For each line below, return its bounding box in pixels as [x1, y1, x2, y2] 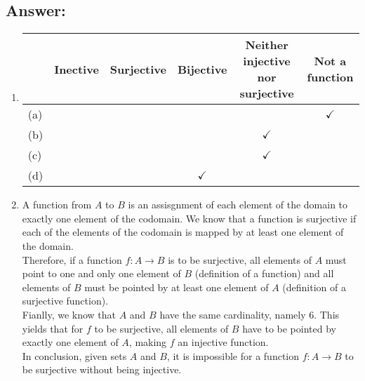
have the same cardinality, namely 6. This [159, 307, 340, 321]
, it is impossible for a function [166, 348, 300, 363]
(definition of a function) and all [194, 266, 334, 281]
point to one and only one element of [22, 266, 181, 281]
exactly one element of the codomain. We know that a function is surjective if [22, 210, 357, 225]
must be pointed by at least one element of [84, 279, 269, 294]
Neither [245, 36, 288, 53]
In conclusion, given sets [22, 348, 127, 363]
